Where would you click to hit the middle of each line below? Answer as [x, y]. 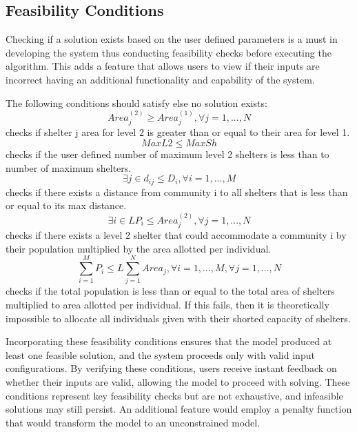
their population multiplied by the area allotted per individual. [139, 248]
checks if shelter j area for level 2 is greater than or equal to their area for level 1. [178, 132]
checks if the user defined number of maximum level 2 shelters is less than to [167, 154]
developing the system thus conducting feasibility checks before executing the [169, 52]
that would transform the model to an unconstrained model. [133, 422]
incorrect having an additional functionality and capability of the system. [160, 79]
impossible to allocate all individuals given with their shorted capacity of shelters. [178, 318]
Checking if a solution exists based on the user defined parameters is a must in [172, 39]
